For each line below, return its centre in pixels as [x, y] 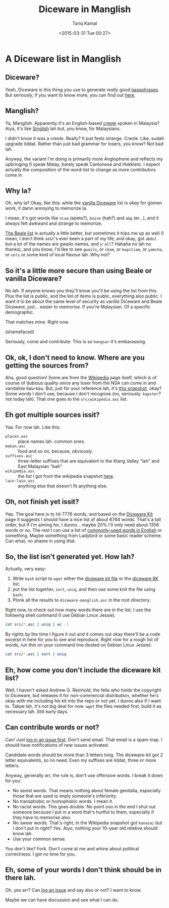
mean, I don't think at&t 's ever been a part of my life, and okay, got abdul [81, 239]
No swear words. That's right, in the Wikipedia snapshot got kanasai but [87, 823]
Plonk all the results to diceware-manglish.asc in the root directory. [81, 600]
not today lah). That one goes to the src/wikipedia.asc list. [66, 399]
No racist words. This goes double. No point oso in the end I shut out [84, 806]
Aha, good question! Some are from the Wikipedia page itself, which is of [81, 377]
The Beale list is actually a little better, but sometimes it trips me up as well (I [84, 233]
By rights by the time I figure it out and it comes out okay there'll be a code [83, 634]
